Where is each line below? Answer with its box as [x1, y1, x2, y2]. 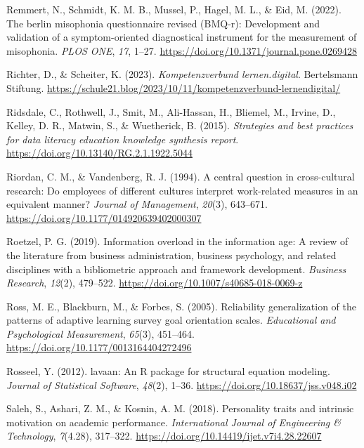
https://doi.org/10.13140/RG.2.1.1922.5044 [6, 145, 193, 160]
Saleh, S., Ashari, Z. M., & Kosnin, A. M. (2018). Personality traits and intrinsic [6, 401, 354, 416]
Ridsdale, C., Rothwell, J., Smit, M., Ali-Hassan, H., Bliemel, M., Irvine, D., [6, 104, 336, 119]
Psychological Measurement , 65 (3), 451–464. [6, 326, 195, 341]
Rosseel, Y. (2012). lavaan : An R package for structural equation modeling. [6, 364, 330, 378]
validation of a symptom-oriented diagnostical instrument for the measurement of [6, 29, 357, 44]
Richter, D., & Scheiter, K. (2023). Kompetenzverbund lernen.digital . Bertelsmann [6, 67, 358, 81]
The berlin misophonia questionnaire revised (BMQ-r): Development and [6, 15, 320, 30]
